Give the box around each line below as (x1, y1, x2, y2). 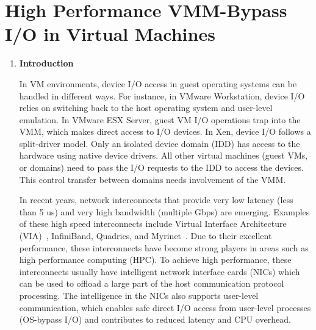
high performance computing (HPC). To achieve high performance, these (19, 253, 292, 266)
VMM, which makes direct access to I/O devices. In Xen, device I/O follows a (19, 125, 311, 138)
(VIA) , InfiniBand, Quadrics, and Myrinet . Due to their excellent (19, 229, 272, 242)
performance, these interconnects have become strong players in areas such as (19, 241, 309, 254)
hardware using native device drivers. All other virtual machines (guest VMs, (19, 149, 308, 162)
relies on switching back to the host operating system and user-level (19, 101, 273, 114)
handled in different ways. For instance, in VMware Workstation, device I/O (19, 89, 305, 102)
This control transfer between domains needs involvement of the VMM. (19, 173, 286, 185)
